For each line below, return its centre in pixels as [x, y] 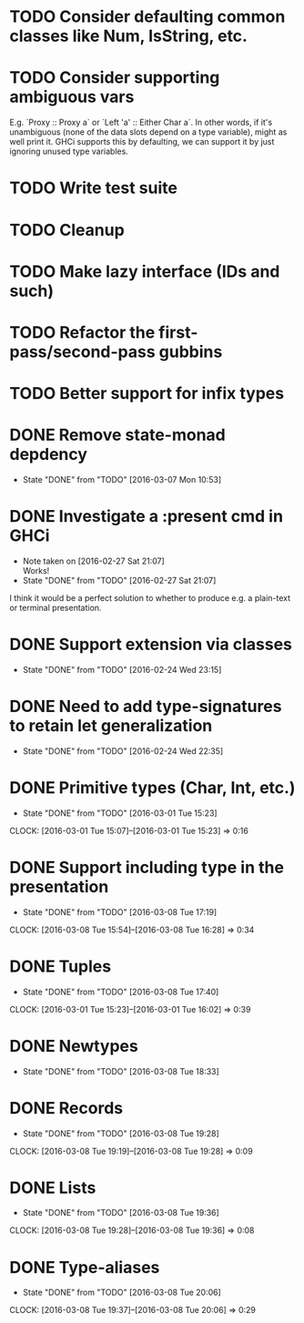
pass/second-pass [83, 351]
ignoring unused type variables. [69, 151]
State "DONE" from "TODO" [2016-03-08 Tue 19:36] [121, 1213]
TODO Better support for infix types [147, 394]
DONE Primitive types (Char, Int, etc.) [152, 788]
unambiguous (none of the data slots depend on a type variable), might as [148, 132]
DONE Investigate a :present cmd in [147, 517]
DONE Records [66, 1108]
